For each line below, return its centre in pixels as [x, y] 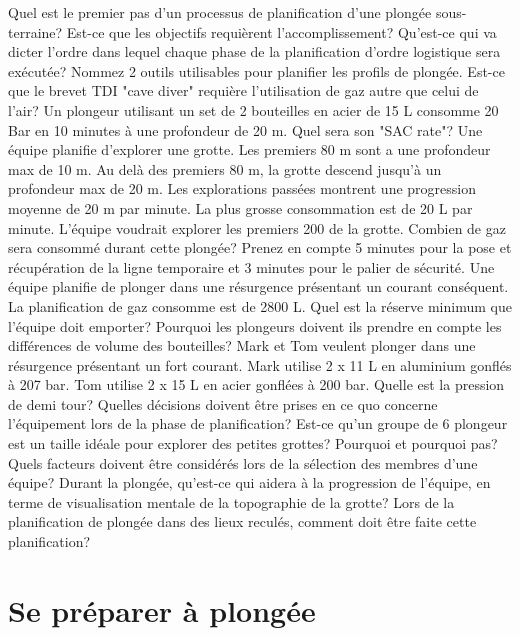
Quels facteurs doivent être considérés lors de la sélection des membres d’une [243, 462]
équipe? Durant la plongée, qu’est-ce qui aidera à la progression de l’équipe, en [249, 482]
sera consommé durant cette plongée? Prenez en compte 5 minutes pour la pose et [260, 247]
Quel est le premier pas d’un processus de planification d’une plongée [220, 12]
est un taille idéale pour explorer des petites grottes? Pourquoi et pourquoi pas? [253, 443]
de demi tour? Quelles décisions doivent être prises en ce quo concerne [223, 403]
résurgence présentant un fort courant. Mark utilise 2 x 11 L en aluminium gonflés [260, 364]
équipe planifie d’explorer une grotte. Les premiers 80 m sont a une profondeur [249, 149]
